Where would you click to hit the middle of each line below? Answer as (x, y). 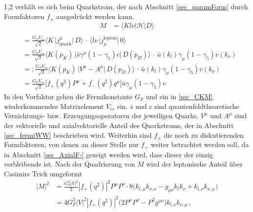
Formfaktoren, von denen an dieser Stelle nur (72, 144)
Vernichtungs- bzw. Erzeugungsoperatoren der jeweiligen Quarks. (101, 116)
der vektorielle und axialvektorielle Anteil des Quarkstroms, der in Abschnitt (119, 125)
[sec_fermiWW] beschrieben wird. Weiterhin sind (78, 135)
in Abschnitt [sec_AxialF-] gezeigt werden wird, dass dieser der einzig (109, 154)
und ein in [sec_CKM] (179, 96)
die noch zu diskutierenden (204, 135)
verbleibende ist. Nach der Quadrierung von (70, 164)
